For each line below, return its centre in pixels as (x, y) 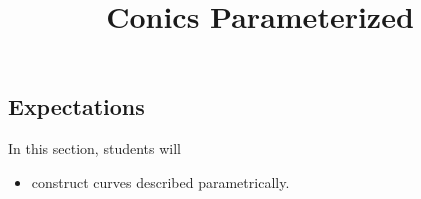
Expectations (76, 106)
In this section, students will (94, 148)
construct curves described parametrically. (160, 181)
